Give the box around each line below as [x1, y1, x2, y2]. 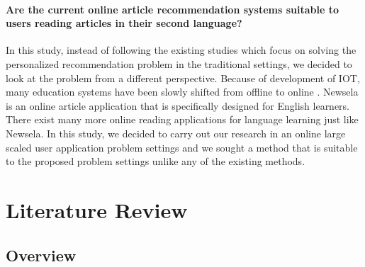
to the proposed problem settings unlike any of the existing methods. [6, 154, 305, 169]
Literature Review [6, 195, 188, 224]
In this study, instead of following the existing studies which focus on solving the [6, 42, 356, 57]
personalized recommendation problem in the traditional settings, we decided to [6, 56, 352, 71]
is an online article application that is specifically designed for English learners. [6, 98, 350, 113]
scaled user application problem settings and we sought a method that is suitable [6, 140, 358, 154]
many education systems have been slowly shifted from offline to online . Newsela [6, 84, 359, 99]
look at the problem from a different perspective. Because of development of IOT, [6, 70, 360, 85]
